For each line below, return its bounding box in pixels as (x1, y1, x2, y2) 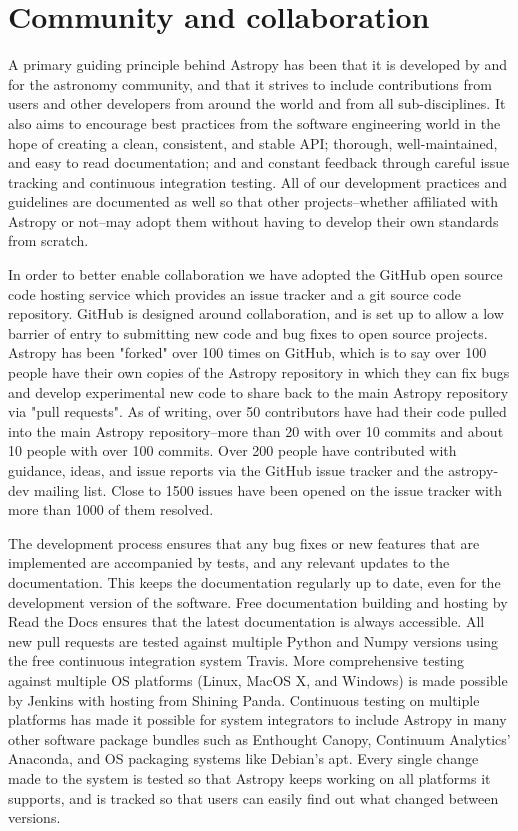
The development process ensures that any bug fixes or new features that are (8, 532, 480, 553)
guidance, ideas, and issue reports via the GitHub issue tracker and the (8, 460, 444, 480)
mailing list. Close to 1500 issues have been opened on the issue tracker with (34, 479, 503, 500)
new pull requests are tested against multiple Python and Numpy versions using (8, 630, 499, 651)
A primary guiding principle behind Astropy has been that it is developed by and (8, 54, 508, 75)
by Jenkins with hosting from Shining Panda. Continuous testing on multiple (8, 689, 480, 710)
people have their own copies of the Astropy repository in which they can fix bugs (8, 362, 510, 383)
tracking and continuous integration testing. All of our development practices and (8, 171, 507, 192)
